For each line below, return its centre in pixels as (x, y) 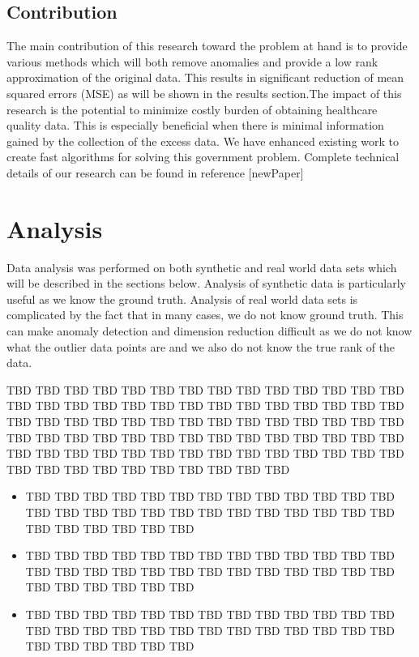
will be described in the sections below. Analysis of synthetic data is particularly (206, 283)
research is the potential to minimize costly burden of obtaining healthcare (192, 109)
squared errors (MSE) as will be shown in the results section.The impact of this (204, 93)
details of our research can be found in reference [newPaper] (155, 172)
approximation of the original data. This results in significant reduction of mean (205, 77)
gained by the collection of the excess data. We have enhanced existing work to (203, 141)
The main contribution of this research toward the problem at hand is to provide (207, 46)
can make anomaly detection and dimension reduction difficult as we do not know (209, 331)
